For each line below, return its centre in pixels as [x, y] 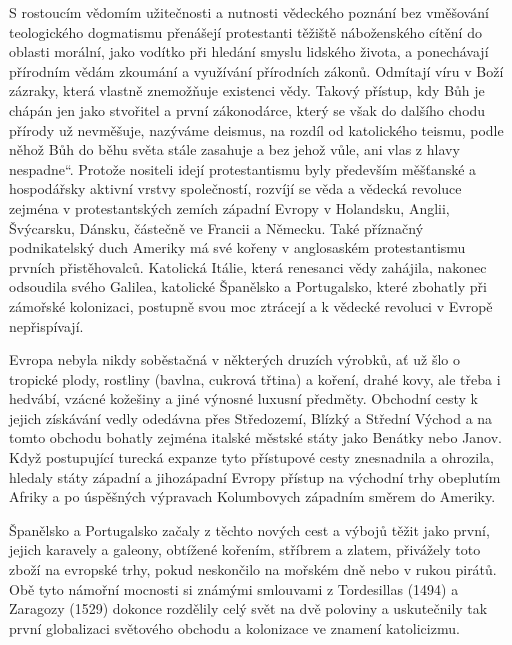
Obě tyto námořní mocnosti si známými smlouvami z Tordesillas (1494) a [234, 588]
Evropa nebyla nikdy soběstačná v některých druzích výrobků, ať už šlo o [234, 359]
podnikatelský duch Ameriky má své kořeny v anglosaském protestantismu [237, 247]
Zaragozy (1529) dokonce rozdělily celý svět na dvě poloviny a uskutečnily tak [248, 608]
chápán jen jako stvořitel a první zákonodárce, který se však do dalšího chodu [247, 109]
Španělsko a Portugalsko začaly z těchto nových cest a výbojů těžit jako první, [249, 529]
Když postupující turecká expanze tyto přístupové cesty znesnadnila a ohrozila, [251, 457]
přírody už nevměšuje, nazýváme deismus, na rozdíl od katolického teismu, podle [256, 129]
